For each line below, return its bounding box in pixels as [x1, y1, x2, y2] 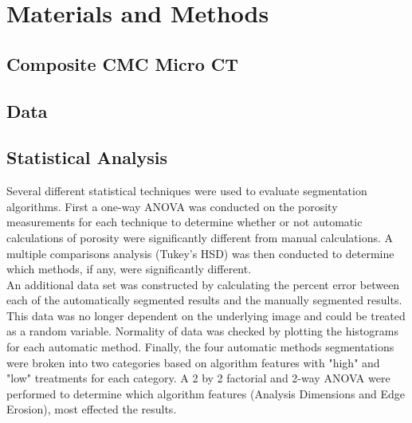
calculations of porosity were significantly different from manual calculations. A [6, 229, 394, 245]
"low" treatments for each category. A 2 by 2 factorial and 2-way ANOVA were [6, 370, 390, 386]
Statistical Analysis [6, 145, 168, 170]
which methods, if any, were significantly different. [6, 260, 252, 277]
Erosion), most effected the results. [6, 401, 177, 417]
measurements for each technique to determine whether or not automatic [6, 213, 363, 230]
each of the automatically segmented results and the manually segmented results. [6, 292, 402, 308]
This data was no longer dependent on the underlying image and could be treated [6, 307, 406, 323]
